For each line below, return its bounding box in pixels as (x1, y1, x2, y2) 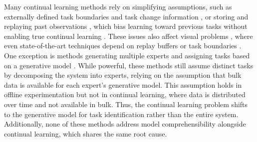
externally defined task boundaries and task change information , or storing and (4, 11, 249, 21)
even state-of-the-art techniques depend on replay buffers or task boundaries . (4, 40, 242, 51)
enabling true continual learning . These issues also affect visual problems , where (4, 30, 253, 41)
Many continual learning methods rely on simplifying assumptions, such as (4, 1, 232, 11)
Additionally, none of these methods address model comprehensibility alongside (4, 119, 246, 129)
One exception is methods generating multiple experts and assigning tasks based (4, 50, 250, 60)
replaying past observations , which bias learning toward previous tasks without (4, 21, 248, 31)
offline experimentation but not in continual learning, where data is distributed (4, 89, 246, 100)
